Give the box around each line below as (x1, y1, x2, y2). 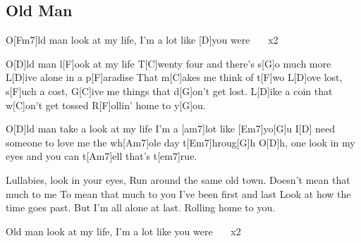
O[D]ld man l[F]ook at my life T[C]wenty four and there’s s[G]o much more (6, 56, 331, 70)
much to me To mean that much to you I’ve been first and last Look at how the (6, 186, 351, 201)
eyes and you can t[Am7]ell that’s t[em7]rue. (6, 149, 197, 163)
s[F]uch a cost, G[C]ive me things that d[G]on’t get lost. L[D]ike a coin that (6, 83, 333, 98)
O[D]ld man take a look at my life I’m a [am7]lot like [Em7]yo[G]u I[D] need (6, 121, 335, 136)
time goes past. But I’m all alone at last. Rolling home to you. (6, 200, 276, 215)
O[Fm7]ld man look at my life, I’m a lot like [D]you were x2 (6, 32, 279, 47)
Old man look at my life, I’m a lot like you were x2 (6, 223, 241, 238)
